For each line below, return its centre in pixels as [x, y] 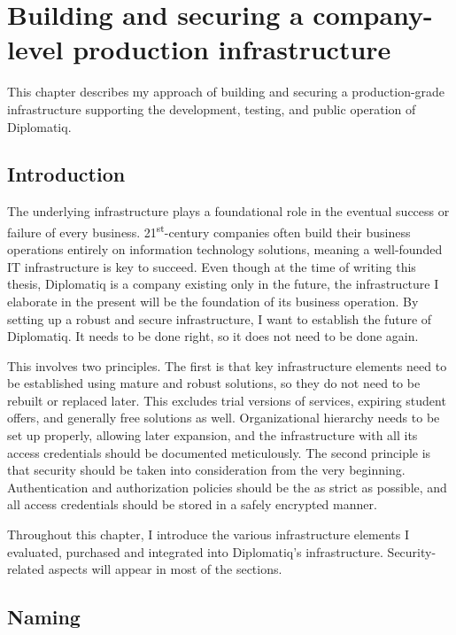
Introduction [66, 174]
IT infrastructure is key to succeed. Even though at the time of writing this [212, 266]
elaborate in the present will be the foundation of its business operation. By [213, 301]
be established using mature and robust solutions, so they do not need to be [214, 383]
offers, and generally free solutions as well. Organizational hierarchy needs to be [224, 418]
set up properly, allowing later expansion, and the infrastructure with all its [213, 435]
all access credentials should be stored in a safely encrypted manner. [192, 504]
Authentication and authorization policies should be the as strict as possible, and [227, 487]
